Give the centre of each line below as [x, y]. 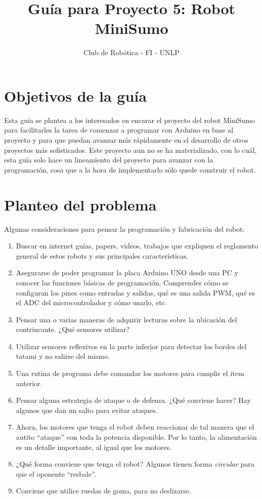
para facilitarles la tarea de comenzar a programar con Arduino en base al [119, 130]
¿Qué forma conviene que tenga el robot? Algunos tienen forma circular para [135, 464]
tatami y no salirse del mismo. [63, 356]
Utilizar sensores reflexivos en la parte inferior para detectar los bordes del [131, 346]
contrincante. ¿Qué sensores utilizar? [73, 329]
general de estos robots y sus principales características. [102, 255]
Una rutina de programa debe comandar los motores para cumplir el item [130, 373]
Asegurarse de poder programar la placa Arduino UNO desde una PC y [127, 273]
